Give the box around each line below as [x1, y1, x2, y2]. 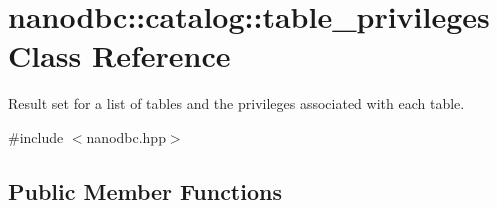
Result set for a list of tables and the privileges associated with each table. [8, 93, 465, 114]
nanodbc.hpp [86, 126, 166, 147]
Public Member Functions [8, 175, 282, 206]
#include [8, 126, 64, 147]
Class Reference [8, 35, 231, 76]
